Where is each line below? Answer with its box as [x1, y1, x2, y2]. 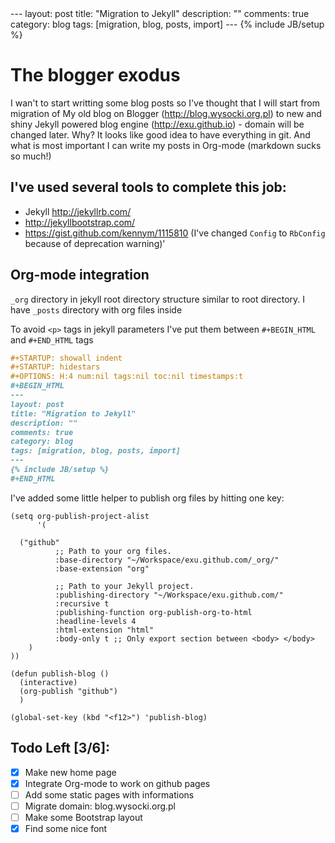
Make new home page [24, 766, 117, 778]
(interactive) [19, 677, 78, 687]
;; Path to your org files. [54, 546, 172, 556]
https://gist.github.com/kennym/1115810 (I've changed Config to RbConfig [24, 227, 326, 239]
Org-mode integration [10, 267, 150, 284]
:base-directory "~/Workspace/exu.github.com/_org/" [54, 555, 280, 565]
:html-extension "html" [54, 625, 155, 635]
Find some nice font [24, 822, 108, 834]
